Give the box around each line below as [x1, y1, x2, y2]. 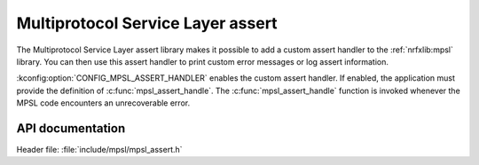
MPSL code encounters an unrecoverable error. [16, 98, 191, 108]
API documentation [16, 121, 126, 136]
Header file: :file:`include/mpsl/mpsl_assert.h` [16, 145, 183, 155]
